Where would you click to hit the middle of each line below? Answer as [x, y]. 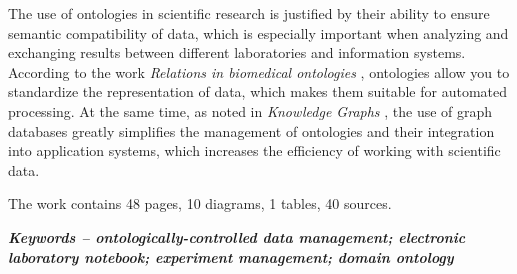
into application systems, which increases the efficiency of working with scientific [254, 150]
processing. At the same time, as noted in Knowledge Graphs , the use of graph [250, 110]
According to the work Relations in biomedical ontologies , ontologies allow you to [259, 71]
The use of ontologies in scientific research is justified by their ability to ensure [249, 13]
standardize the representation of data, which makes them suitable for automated [258, 91]
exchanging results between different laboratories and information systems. [237, 52]
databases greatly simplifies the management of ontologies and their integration [251, 130]
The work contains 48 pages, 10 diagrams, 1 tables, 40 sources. [200, 203]
